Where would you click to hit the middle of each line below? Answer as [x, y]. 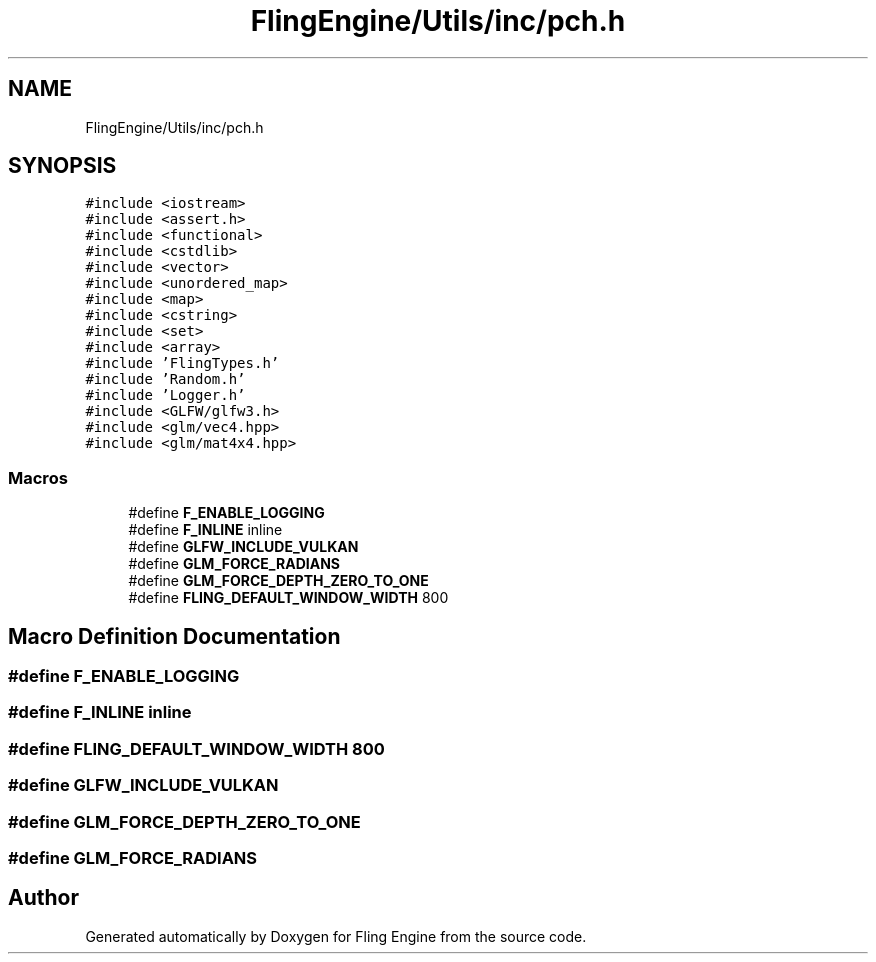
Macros [38, 477]
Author [43, 898]
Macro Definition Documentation [174, 636]
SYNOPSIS [62, 166]
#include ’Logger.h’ [165, 395]
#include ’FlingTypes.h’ [182, 363]
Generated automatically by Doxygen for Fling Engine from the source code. [336, 936]
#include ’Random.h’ [165, 379]
